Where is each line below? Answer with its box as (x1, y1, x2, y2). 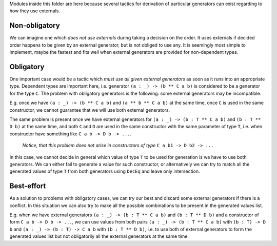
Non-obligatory (9, 21, 60, 30)
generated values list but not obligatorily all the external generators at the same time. (9, 233, 189, 239)
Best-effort (9, 182, 46, 191)
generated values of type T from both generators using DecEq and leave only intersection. (9, 168, 200, 174)
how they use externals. (9, 8, 60, 14)
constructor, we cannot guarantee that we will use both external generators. (9, 107, 170, 113)
